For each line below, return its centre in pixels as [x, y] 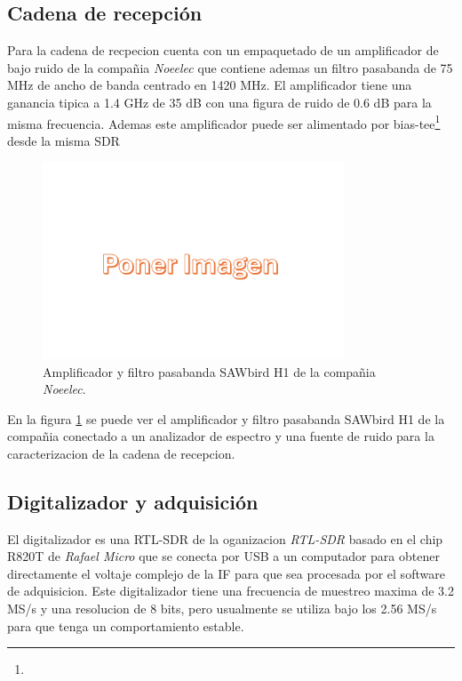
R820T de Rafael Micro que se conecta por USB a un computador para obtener [223, 556]
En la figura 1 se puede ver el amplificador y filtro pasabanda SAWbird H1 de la [226, 418]
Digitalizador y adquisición [133, 501]
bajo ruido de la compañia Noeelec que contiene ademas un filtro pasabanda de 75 [230, 67]
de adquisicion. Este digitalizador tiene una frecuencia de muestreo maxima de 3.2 [231, 591]
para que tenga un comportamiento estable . [126, 625]
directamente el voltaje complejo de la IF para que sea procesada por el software [226, 573]
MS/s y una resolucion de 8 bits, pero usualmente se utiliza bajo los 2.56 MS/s [222, 609]
